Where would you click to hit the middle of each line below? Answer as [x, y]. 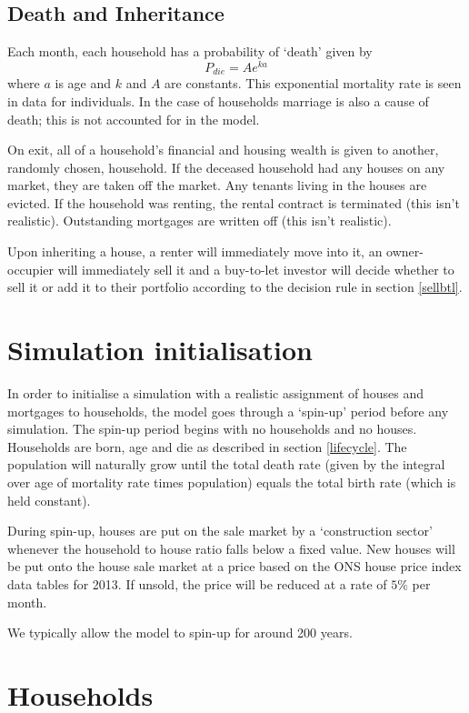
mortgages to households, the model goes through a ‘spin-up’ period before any [228, 411]
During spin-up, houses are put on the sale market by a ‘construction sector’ [220, 531]
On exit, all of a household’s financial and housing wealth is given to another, [223, 150]
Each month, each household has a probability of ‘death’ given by [190, 51]
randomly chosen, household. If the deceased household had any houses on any [226, 167]
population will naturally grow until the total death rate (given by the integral [226, 464]
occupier [30, 269]
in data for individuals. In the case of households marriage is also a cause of [218, 100]
